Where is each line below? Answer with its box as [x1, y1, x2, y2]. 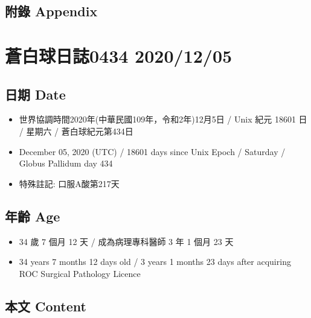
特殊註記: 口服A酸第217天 [19, 177, 120, 189]
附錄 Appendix [5, 2, 98, 21]
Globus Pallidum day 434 [19, 157, 113, 170]
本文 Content [5, 296, 86, 315]
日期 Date [5, 84, 66, 103]
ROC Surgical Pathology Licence [19, 267, 141, 279]
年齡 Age [5, 206, 60, 225]
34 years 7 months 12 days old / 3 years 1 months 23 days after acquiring [19, 255, 291, 268]
